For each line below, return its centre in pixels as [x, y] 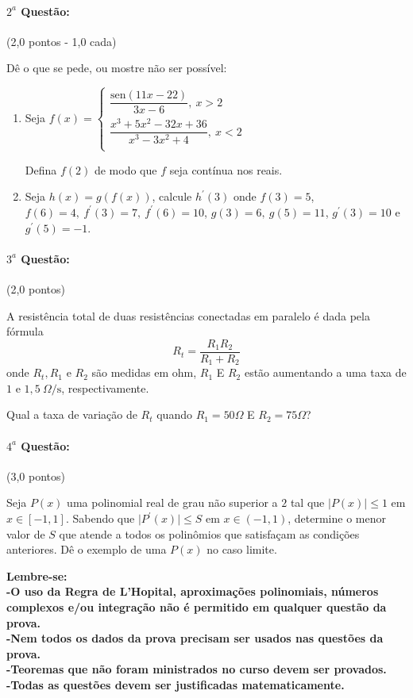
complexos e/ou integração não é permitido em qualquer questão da [197, 607]
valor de [26, 533]
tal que [307, 502]
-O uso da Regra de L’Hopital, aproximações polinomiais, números [193, 591]
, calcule [172, 196]
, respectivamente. [105, 387]
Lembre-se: [37, 575]
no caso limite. [242, 549]
